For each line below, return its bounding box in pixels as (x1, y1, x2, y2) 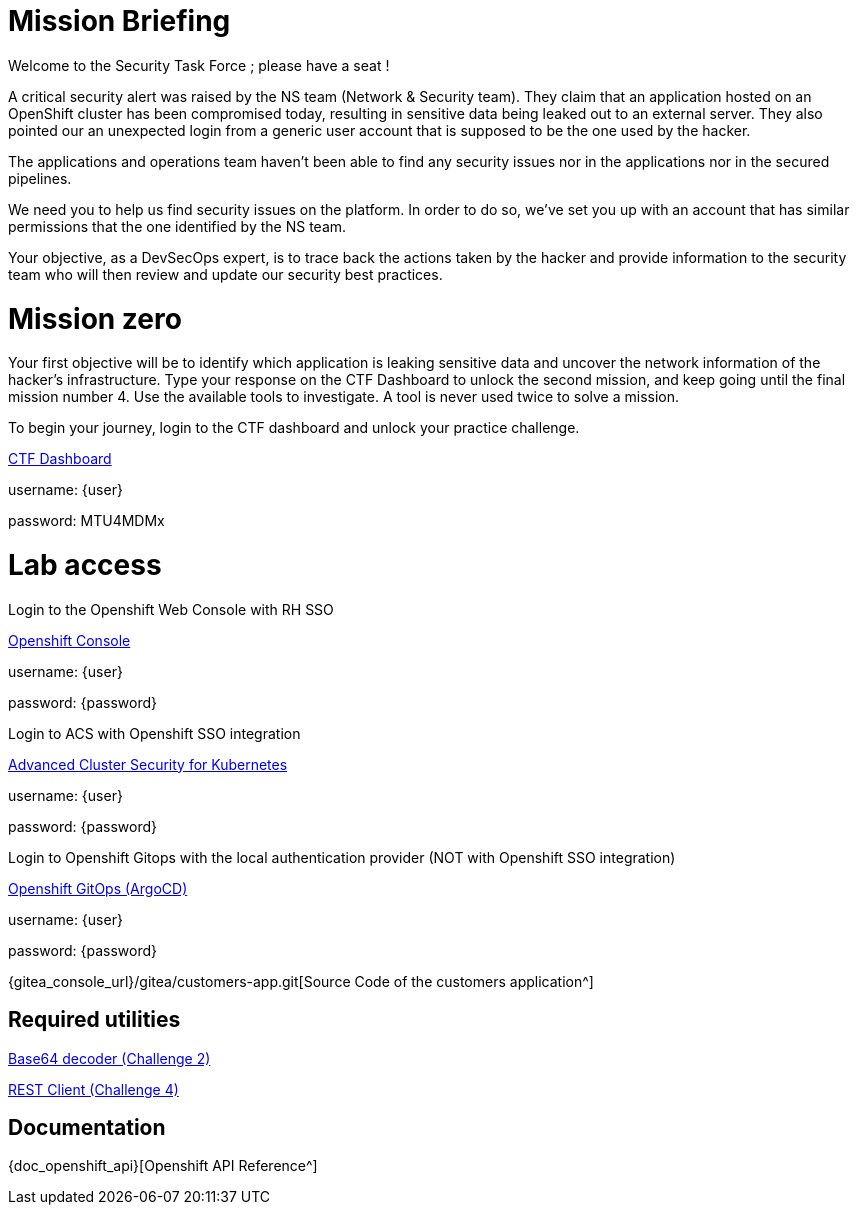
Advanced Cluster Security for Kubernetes (8, 755, 288, 773)
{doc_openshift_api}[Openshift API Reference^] (8, 1157, 318, 1175)
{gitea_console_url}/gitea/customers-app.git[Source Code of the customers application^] (8, 972, 594, 990)
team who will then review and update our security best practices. (8, 265, 443, 283)
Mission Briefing (8, 4, 231, 38)
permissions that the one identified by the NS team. (8, 217, 347, 235)
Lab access (8, 548, 162, 582)
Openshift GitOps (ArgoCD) (8, 879, 188, 897)
